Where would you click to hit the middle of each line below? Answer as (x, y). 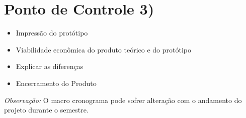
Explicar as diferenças (50, 66)
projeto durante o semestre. (46, 110)
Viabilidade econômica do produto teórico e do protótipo (104, 49)
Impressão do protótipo (52, 33)
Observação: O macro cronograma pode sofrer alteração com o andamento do (123, 100)
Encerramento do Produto (56, 83)
